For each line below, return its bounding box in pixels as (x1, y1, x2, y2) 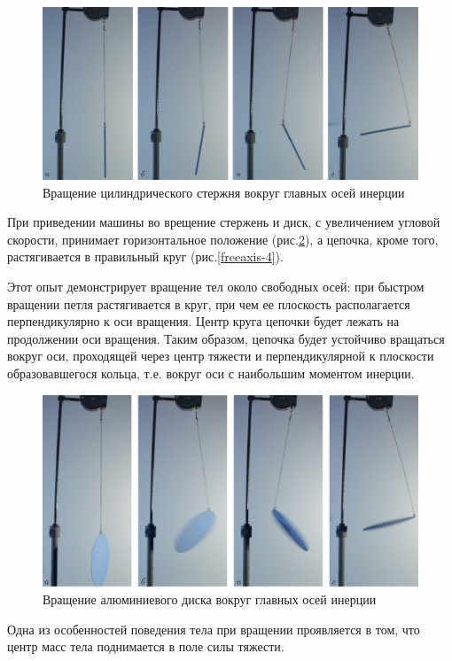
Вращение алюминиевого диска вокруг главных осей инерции (43, 590, 377, 609)
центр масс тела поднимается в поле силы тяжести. (7, 637, 284, 656)
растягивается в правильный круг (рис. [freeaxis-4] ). (7, 247, 284, 266)
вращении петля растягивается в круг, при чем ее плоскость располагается (7, 294, 410, 313)
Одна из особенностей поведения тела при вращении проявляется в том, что (7, 619, 420, 638)
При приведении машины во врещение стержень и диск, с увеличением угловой (7, 213, 440, 231)
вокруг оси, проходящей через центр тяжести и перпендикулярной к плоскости (7, 346, 434, 365)
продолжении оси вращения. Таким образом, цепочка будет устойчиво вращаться (7, 329, 445, 347)
